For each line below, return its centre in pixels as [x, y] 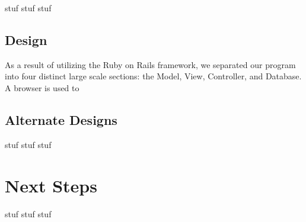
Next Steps [51, 185]
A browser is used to [42, 87]
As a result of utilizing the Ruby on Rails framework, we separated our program [150, 64]
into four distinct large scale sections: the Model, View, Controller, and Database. [153, 76]
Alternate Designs [61, 119]
